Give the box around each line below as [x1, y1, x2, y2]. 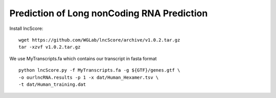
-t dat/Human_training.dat [18, 81, 86, 87]
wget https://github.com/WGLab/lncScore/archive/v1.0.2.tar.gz [18, 37, 180, 43]
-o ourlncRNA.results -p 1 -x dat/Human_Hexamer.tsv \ [18, 74, 159, 80]
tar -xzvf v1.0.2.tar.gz [18, 44, 81, 50]
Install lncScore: [9, 25, 43, 31]
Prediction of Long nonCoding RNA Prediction [9, 8, 208, 19]
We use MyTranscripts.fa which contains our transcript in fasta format [9, 55, 157, 61]
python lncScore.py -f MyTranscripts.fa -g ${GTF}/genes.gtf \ [18, 68, 180, 73]
